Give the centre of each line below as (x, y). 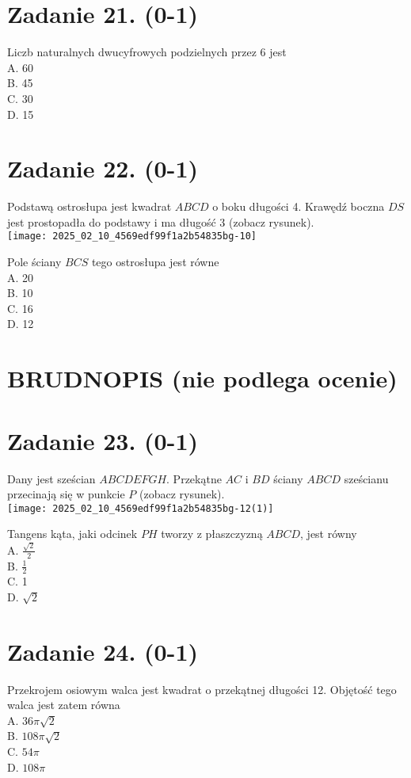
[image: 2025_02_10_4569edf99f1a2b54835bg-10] (132, 236)
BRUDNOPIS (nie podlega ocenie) (202, 378)
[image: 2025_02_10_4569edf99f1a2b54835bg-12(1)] (141, 508)
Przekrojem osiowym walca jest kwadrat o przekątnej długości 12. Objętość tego (202, 689)
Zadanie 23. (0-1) (103, 440)
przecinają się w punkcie (66, 494)
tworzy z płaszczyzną (212, 534)
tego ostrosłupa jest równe (155, 262)
